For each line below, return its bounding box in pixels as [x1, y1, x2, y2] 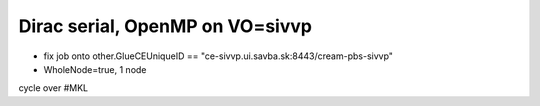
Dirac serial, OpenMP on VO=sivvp [18, 15, 312, 37]
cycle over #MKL [18, 82, 89, 94]
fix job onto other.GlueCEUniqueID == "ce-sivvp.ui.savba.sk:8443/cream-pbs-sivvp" [43, 50, 394, 62]
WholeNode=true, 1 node [43, 63, 147, 75]
